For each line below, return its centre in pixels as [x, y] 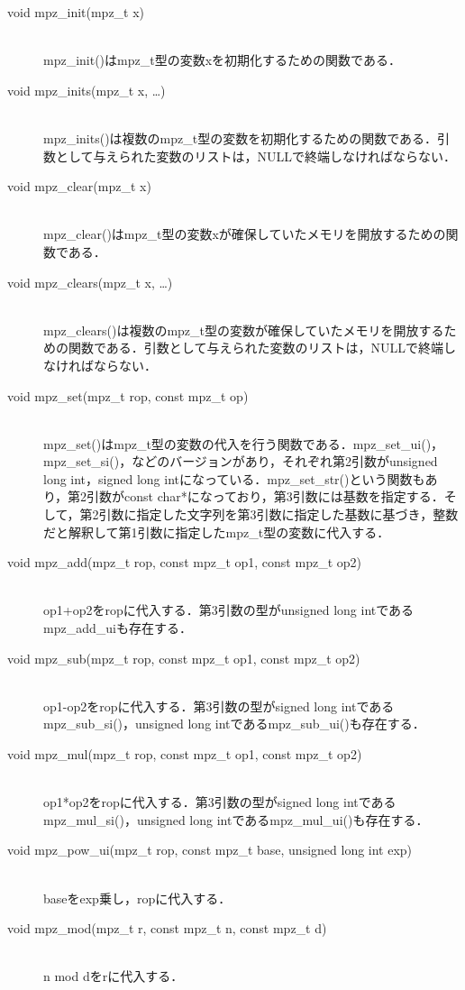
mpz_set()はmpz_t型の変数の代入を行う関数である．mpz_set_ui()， [244, 443]
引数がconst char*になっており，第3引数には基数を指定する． [265, 496]
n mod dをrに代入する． [114, 976]
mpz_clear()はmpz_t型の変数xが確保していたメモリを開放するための [245, 234]
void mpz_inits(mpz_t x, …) [87, 90]
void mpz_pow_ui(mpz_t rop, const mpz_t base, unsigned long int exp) [210, 850]
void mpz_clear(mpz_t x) [79, 186]
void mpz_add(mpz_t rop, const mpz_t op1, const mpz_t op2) [184, 562]
